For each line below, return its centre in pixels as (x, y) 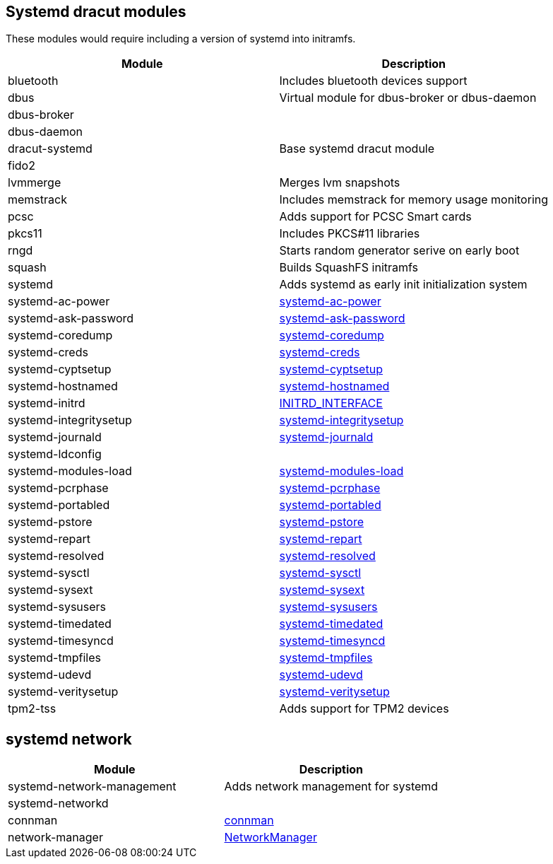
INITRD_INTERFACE (331, 403)
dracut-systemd (50, 149)
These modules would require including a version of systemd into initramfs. (181, 39)
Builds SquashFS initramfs (349, 268)
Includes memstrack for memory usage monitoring (414, 200)
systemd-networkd (58, 804)
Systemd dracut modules (96, 12)
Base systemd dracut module (357, 149)
